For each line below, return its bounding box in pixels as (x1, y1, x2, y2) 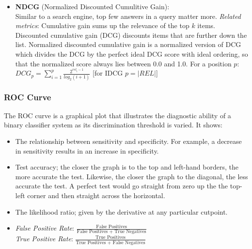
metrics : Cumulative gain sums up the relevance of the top (15, 20, 189, 31)
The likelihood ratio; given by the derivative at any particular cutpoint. (15, 206, 228, 217)
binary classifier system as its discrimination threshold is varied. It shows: (4, 120, 222, 130)
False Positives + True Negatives (77, 229, 146, 234)
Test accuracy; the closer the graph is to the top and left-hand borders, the (15, 162, 238, 172)
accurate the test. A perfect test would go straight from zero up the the (15, 181, 228, 191)
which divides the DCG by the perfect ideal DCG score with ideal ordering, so (15, 48, 248, 59)
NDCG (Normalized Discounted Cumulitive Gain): (15, 1, 170, 11)
